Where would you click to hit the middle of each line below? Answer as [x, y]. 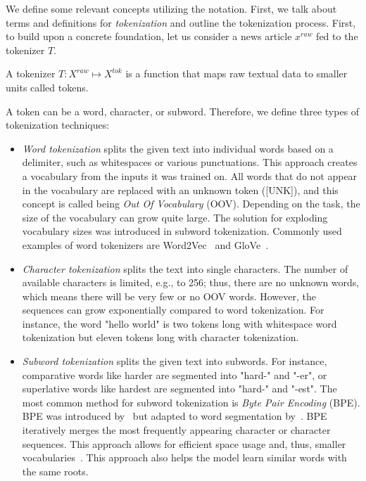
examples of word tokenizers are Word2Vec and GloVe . [145, 244]
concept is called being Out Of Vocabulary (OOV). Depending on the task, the [191, 204]
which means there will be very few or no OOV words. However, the [169, 296]
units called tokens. [47, 87]
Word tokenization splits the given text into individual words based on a [178, 148]
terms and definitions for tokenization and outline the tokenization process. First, [181, 22]
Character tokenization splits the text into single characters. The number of [185, 268]
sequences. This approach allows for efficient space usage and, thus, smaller [184, 443]
